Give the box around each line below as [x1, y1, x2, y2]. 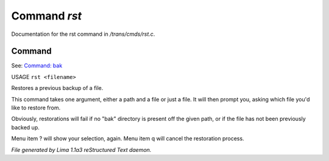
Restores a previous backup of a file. [11, 84, 104, 92]
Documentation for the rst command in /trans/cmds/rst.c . [11, 30, 155, 38]
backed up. [11, 123, 40, 131]
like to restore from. [11, 104, 61, 112]
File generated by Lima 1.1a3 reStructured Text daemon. [11, 146, 152, 153]
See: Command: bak [11, 62, 63, 69]
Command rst [11, 9, 82, 22]
